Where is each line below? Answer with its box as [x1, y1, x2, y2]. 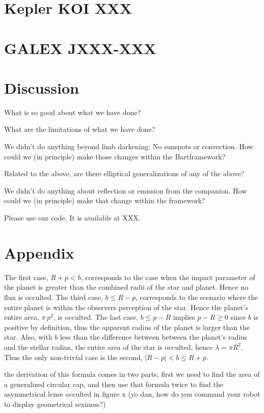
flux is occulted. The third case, [4, 291, 103, 302]
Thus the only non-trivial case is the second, [4, 351, 143, 362]
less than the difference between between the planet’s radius [60, 332, 248, 342]
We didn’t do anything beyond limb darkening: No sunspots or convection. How [4, 141, 253, 152]
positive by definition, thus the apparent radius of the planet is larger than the [4, 321, 250, 332]
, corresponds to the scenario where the [136, 291, 258, 302]
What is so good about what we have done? [4, 106, 141, 117]
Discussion [4, 77, 79, 98]
